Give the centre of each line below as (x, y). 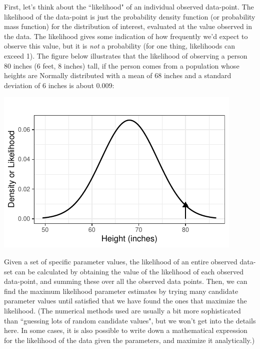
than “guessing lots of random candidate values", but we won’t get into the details (130, 320)
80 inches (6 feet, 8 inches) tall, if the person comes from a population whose (122, 65)
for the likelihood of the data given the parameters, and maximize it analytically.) (129, 340)
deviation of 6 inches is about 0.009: (59, 85)
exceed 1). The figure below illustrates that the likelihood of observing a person (126, 55)
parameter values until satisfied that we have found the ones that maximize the (125, 301)
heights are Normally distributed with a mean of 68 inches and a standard (118, 75)
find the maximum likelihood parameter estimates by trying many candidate (121, 291)
